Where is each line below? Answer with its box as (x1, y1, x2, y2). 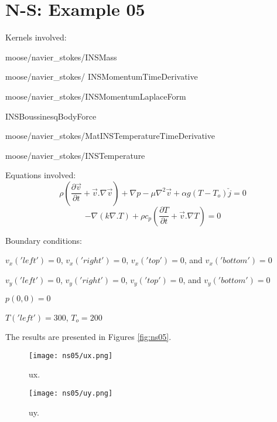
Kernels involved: (5, 31, 67, 43)
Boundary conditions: (5, 234, 83, 246)
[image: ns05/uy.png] (29, 389, 113, 397)
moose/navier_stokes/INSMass (5, 50, 117, 63)
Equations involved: (5, 169, 76, 181)
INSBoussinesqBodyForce (5, 110, 97, 122)
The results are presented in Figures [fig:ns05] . (5, 331, 172, 343)
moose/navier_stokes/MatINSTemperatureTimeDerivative (5, 130, 215, 142)
